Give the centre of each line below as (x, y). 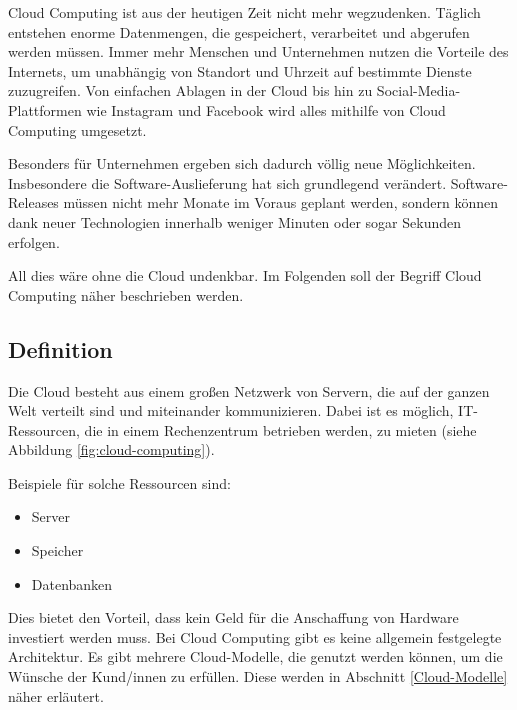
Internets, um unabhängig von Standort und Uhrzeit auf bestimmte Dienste (240, 70)
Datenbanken (72, 583)
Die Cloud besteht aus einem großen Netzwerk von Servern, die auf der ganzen (249, 390)
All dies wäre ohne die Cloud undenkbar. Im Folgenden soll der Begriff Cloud (245, 275)
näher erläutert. (56, 695)
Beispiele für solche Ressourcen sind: (119, 482)
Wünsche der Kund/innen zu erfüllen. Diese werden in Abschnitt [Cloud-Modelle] (258, 676)
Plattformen (45, 109)
